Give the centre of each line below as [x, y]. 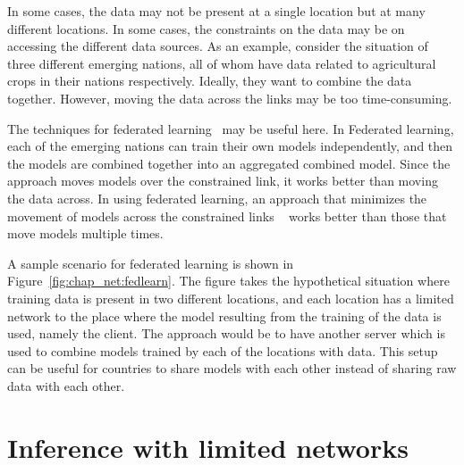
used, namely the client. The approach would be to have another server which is [226, 333]
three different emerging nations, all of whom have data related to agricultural [222, 63]
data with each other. [66, 385]
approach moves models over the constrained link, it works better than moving [223, 181]
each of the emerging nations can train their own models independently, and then [230, 146]
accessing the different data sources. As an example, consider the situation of [218, 46]
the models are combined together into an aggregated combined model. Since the [229, 163]
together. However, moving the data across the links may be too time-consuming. [230, 98]
